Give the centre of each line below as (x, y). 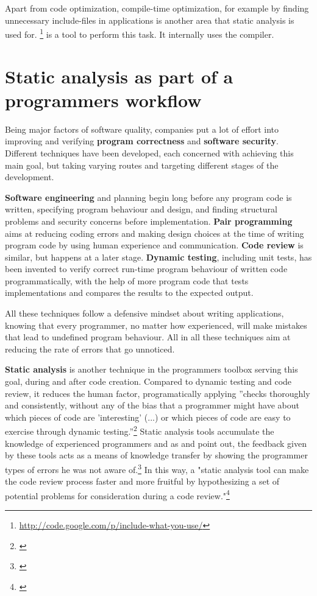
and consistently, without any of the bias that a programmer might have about (152, 405)
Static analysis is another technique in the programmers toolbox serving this (151, 369)
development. (30, 177)
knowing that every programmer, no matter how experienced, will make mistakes (156, 325)
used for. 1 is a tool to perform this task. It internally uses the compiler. (140, 33)
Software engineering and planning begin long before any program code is (148, 197)
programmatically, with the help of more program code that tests (127, 280)
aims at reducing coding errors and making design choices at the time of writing (155, 233)
